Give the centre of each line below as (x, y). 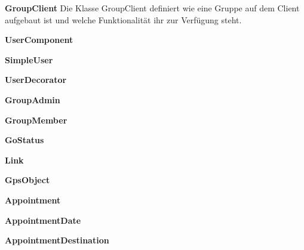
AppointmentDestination (57, 240)
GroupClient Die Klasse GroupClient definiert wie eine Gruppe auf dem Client (152, 8)
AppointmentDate (43, 220)
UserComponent (39, 40)
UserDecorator (36, 80)
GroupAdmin (33, 99)
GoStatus (24, 140)
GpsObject (27, 180)
